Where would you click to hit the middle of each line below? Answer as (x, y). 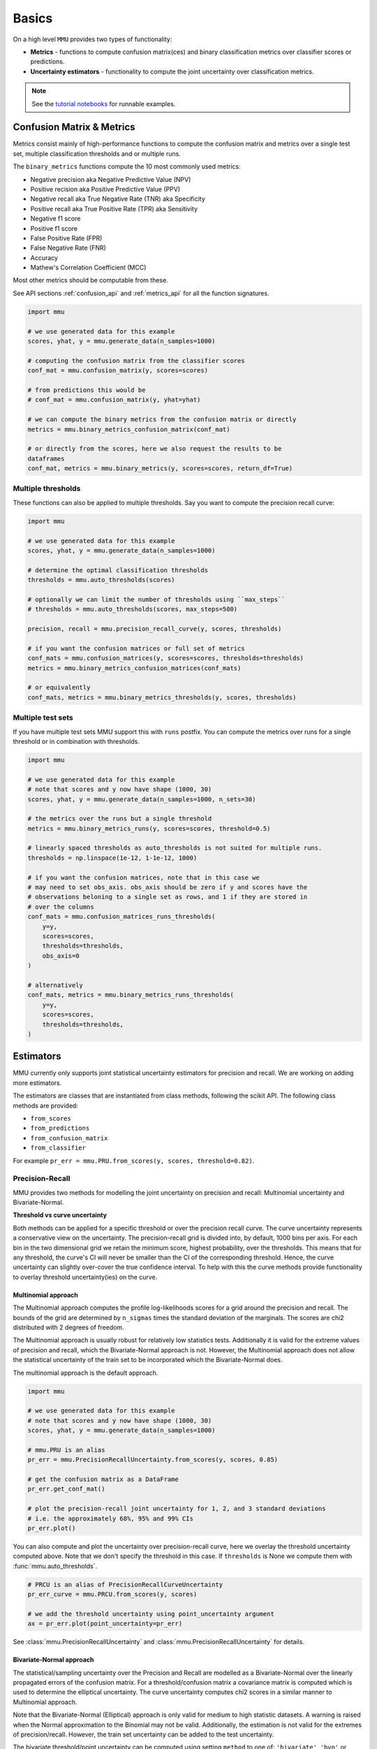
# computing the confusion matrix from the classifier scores (136, 361)
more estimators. (37, 1083)
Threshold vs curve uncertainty (60, 1215)
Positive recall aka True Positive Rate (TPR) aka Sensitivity (114, 208)
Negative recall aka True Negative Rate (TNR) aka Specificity (118, 199)
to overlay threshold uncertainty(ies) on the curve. (85, 1277)
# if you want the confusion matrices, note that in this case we (143, 877)
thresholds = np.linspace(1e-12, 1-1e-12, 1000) (112, 858)
